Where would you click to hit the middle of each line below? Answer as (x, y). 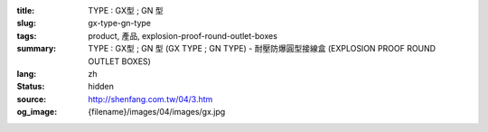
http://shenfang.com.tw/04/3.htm (150, 99)
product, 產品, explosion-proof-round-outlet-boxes (183, 35)
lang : (27, 73)
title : (26, 10)
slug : (26, 24)
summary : (37, 49)
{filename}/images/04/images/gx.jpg (157, 112)
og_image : (37, 112)
